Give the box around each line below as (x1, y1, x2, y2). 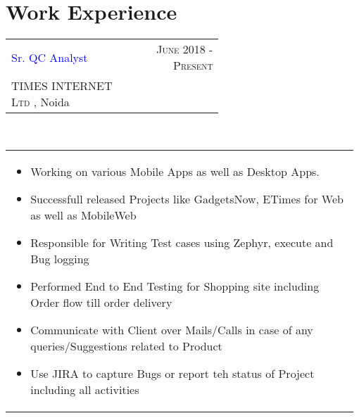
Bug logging (30, 250, 89, 267)
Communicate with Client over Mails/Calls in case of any (30, 321, 313, 338)
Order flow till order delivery (30, 293, 172, 310)
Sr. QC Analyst (11, 49, 88, 65)
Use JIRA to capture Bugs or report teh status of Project (30, 365, 315, 381)
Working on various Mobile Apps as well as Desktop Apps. (30, 163, 320, 179)
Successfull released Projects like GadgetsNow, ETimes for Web (30, 190, 344, 207)
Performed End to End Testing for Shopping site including (30, 277, 320, 294)
